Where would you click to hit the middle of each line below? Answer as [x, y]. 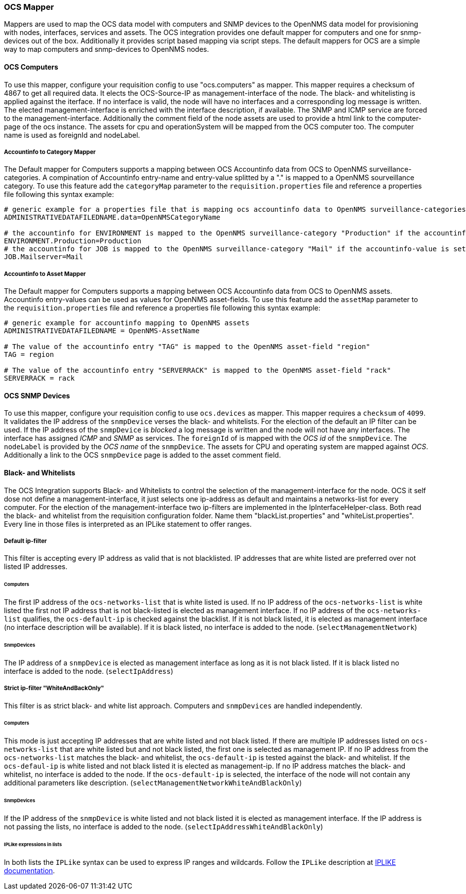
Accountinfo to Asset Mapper [45, 274]
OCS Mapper [29, 7]
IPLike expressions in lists [33, 844]
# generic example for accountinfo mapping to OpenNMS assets [127, 323]
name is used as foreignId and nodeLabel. [72, 135]
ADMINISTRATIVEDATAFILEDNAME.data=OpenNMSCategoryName [112, 217]
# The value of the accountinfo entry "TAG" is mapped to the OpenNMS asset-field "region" [187, 347]
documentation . [30, 870]
